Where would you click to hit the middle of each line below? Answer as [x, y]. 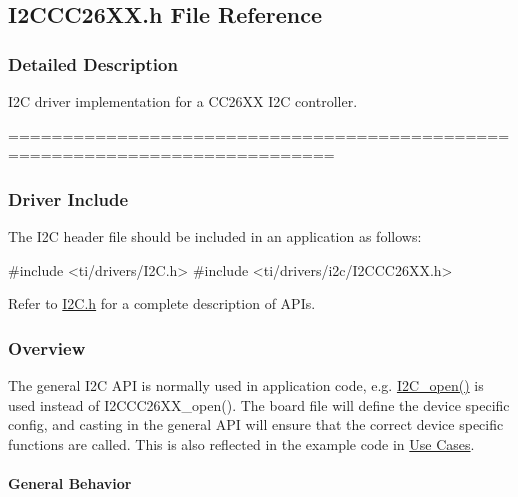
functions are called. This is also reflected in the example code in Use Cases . [241, 443]
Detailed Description [93, 63]
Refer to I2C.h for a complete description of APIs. [162, 303]
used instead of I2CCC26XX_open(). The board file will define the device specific [259, 404]
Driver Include [68, 198]
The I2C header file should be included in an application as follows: [215, 236]
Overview [47, 347]
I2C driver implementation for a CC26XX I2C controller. [183, 101]
